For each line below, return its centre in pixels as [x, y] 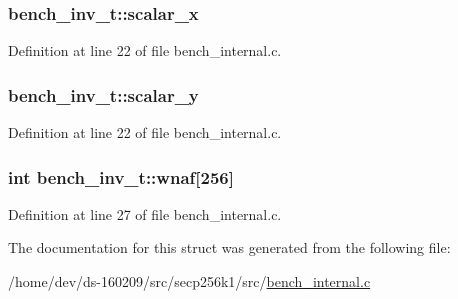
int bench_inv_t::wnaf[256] [121, 176]
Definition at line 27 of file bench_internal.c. [145, 213]
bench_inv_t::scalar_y [103, 94]
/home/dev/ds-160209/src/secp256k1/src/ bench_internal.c [189, 281]
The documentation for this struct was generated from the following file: [229, 247]
